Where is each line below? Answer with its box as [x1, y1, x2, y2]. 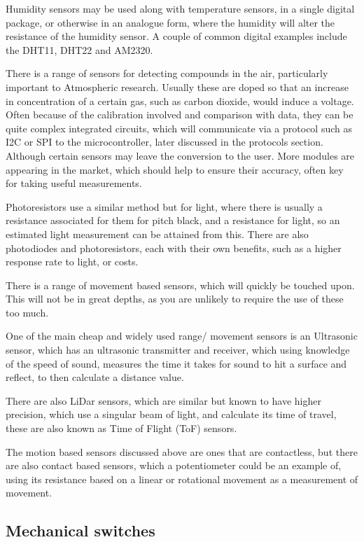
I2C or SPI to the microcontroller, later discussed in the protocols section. [6, 134, 323, 149]
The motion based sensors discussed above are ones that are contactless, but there [6, 444, 358, 459]
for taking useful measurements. [6, 176, 142, 190]
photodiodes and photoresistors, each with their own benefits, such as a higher [6, 240, 342, 255]
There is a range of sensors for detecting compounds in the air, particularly [6, 66, 328, 81]
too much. [6, 305, 49, 319]
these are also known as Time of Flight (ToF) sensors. [6, 421, 237, 436]
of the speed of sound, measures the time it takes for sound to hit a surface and [6, 356, 347, 370]
